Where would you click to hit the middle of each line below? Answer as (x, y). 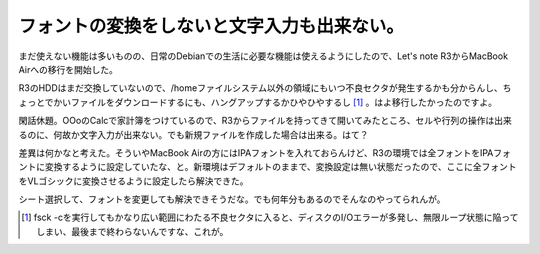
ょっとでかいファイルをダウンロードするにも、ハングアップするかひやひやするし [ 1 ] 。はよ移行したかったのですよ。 (257, 102)
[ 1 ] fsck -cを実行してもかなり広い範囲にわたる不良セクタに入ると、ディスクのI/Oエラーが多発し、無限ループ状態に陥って (270, 217)
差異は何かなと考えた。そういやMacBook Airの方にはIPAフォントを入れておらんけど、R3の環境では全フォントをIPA (256, 152)
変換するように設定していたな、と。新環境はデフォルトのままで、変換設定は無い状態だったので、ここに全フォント (280, 167)
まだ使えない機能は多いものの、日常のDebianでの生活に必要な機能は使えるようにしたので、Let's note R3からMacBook (263, 56)
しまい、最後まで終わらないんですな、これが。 (132, 231)
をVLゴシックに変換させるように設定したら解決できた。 (133, 181)
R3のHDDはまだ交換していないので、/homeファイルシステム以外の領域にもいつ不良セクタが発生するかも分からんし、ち (265, 88)
